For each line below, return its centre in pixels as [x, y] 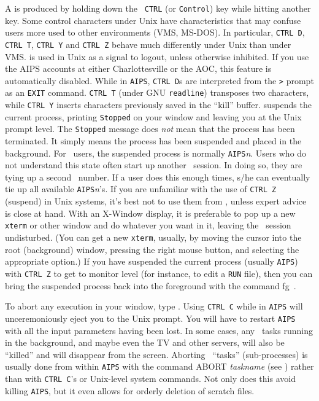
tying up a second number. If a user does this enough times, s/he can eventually [158, 177]
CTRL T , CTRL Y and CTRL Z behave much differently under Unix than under [148, 44]
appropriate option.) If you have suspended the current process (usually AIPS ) [152, 261]
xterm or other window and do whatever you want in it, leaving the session [148, 225]
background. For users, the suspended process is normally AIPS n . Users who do [156, 153]
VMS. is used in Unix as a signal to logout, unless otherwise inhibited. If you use [157, 56]
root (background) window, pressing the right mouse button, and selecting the [152, 249]
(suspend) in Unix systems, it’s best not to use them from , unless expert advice [156, 201]
